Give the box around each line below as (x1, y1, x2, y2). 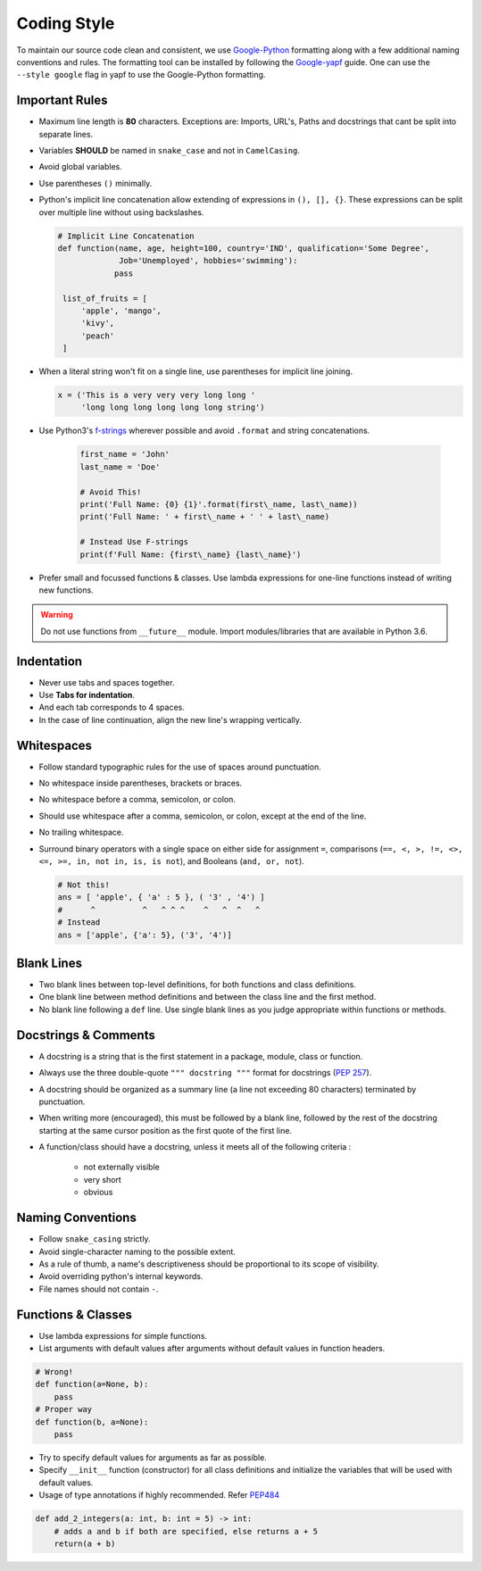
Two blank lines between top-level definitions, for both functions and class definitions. (38, 979, 356, 990)
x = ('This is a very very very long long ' (57, 390, 256, 401)
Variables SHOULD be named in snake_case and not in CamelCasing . (38, 145, 301, 156)
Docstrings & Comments (16, 1027, 155, 1043)
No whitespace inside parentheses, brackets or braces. (38, 777, 243, 789)
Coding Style (16, 13, 115, 33)
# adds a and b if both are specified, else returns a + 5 (54, 1526, 319, 1536)
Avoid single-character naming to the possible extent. (38, 1246, 237, 1257)
